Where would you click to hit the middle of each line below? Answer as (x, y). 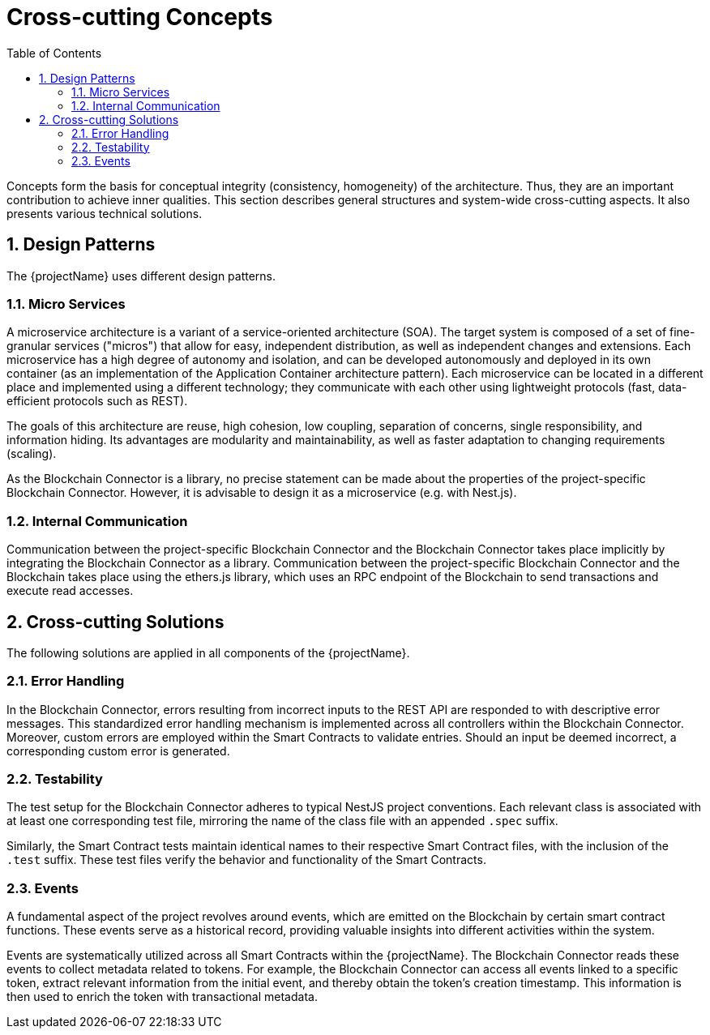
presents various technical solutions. (105, 213)
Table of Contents (54, 53)
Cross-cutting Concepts (140, 17)
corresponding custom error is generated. (118, 751)
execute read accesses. (70, 591)
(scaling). (32, 454)
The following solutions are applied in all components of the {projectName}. (208, 652)
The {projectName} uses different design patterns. (141, 276)
